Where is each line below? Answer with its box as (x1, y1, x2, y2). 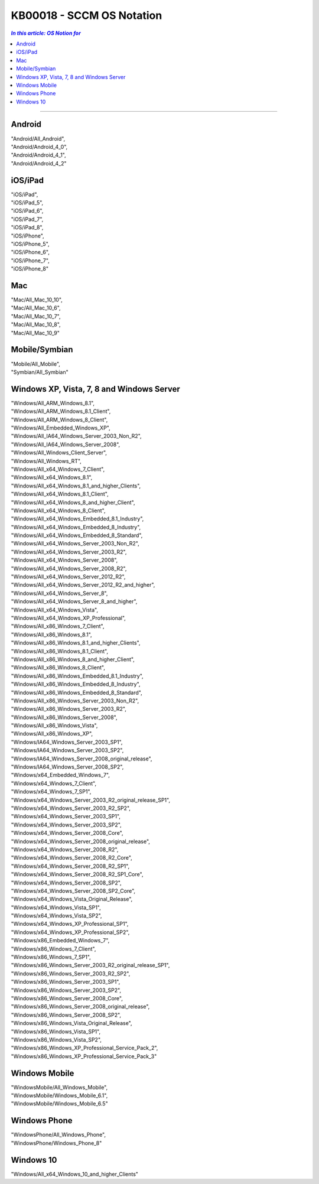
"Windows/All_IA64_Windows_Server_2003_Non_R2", (11, 432, 142, 440)
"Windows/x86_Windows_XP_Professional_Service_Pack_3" (11, 1052, 157, 1060)
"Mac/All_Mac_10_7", (11, 313, 61, 320)
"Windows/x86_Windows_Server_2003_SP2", (11, 987, 121, 994)
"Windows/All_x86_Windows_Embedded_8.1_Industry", (11, 672, 144, 679)
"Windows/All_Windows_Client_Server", (11, 449, 108, 456)
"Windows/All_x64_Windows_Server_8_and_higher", (11, 598, 138, 605)
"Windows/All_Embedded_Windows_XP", (11, 424, 110, 431)
